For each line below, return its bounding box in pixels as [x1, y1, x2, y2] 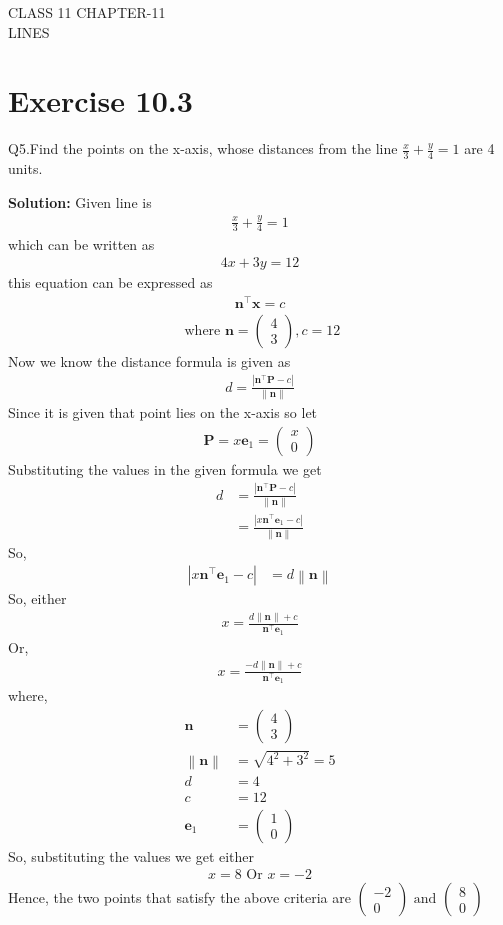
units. [8, 158, 43, 179]
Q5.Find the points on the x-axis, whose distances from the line [8, 138, 398, 159]
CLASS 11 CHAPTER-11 [8, 2, 166, 22]
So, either [8, 588, 67, 609]
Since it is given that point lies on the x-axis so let [8, 402, 318, 423]
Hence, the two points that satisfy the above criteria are [8, 887, 351, 908]
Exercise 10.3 [8, 80, 193, 121]
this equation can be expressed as [8, 272, 213, 293]
